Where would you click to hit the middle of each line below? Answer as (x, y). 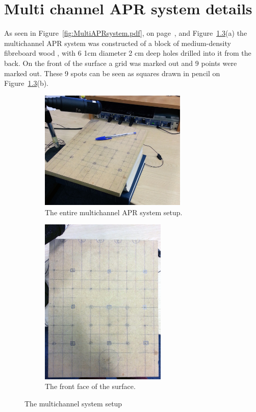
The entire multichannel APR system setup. (114, 212)
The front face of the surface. (90, 386)
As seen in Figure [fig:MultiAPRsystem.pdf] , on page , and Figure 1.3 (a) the (126, 33)
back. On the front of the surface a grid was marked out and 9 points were (121, 63)
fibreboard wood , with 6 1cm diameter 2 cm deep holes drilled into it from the (128, 53)
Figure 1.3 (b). (27, 83)
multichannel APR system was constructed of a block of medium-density (118, 43)
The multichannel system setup (73, 403)
